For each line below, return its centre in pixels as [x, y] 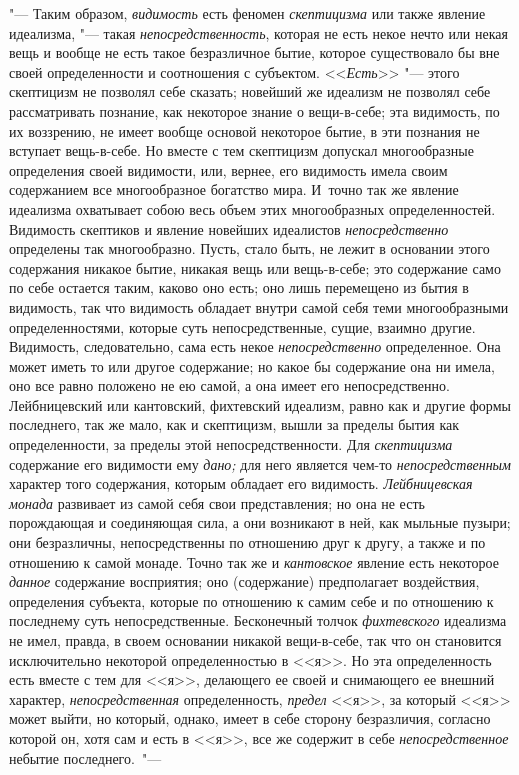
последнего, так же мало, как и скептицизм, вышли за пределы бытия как [234, 424]
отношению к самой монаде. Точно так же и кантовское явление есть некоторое [254, 561]
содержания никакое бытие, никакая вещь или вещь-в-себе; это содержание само [255, 267]
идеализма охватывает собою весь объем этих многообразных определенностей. [252, 208]
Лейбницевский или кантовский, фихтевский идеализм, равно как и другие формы [260, 404]
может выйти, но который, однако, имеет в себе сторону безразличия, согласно [250, 718]
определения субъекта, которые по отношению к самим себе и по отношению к [251, 600]
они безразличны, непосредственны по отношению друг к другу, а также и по [247, 542]
